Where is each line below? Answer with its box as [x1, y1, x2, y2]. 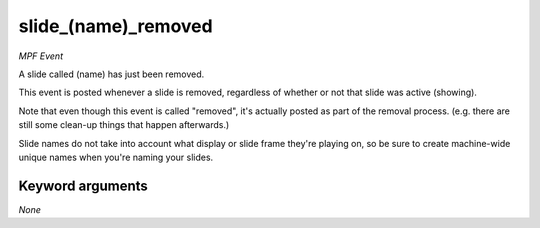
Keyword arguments [18, 177, 149, 194]
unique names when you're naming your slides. [18, 151, 214, 163]
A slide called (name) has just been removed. [18, 68, 205, 80]
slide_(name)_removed [18, 15, 214, 37]
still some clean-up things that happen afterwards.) [18, 119, 230, 131]
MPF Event [18, 50, 64, 62]
